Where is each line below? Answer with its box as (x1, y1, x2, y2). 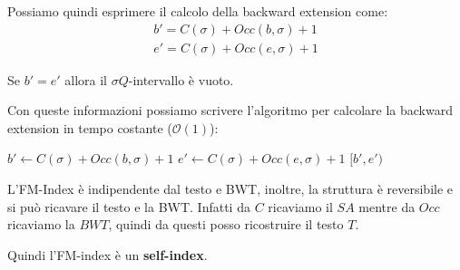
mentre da (358, 197, 416, 216)
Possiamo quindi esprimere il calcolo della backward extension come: (7, 2, 388, 20)
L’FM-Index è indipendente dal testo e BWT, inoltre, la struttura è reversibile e (7, 179, 454, 198)
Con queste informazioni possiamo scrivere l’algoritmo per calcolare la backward (7, 101, 453, 120)
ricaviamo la (7, 215, 75, 234)
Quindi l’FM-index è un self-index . (7, 245, 208, 264)
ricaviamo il (268, 197, 333, 216)
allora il (64, 70, 107, 89)
